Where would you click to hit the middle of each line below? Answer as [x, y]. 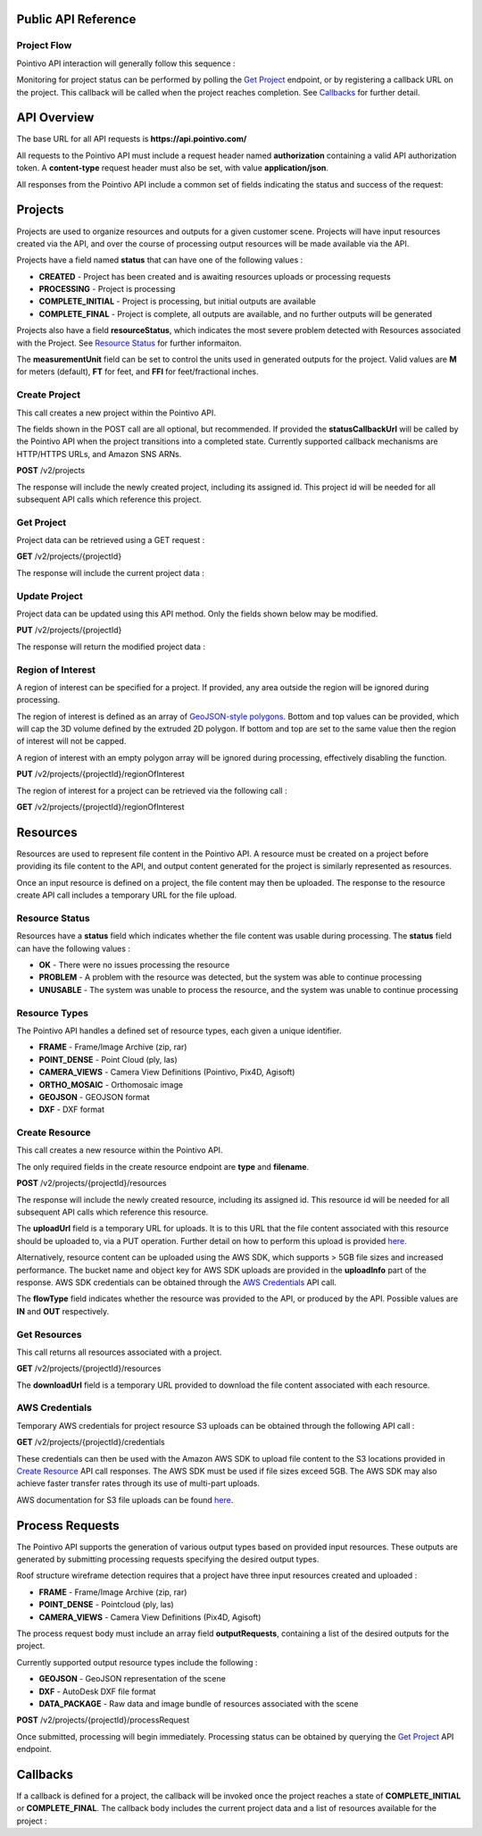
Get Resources [49, 1334]
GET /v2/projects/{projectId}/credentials [91, 1442]
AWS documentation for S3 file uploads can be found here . [125, 1499]
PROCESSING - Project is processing [107, 289]
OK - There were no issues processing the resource [134, 965]
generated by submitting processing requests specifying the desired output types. [168, 1559]
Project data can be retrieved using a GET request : [111, 540]
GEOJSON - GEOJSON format [95, 1097]
